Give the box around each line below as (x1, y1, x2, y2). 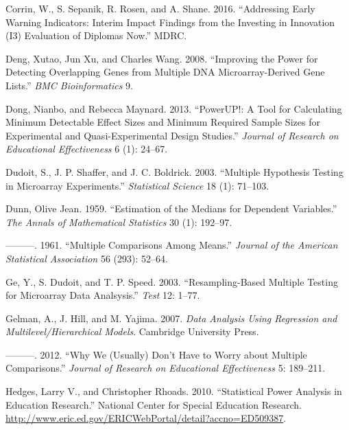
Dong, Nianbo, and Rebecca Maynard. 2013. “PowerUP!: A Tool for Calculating (5, 101, 342, 115)
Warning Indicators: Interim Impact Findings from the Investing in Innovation (5, 14, 335, 29)
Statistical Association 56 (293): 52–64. (5, 251, 168, 265)
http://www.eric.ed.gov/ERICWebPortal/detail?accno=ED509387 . (5, 411, 287, 425)
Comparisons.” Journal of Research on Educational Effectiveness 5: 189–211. (5, 361, 326, 375)
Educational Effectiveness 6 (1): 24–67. (5, 142, 168, 156)
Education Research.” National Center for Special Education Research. (5, 397, 302, 411)
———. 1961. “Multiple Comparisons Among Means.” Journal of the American (5, 238, 338, 252)
